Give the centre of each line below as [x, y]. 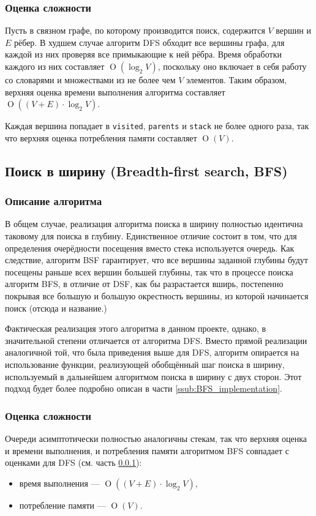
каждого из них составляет [55, 66]
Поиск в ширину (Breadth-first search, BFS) [146, 170]
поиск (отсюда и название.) [56, 308]
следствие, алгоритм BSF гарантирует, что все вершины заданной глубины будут [156, 260]
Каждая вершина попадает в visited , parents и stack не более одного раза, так [157, 126]
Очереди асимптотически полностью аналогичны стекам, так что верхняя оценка [156, 438]
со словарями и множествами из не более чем [90, 80]
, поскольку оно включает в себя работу [232, 66]
